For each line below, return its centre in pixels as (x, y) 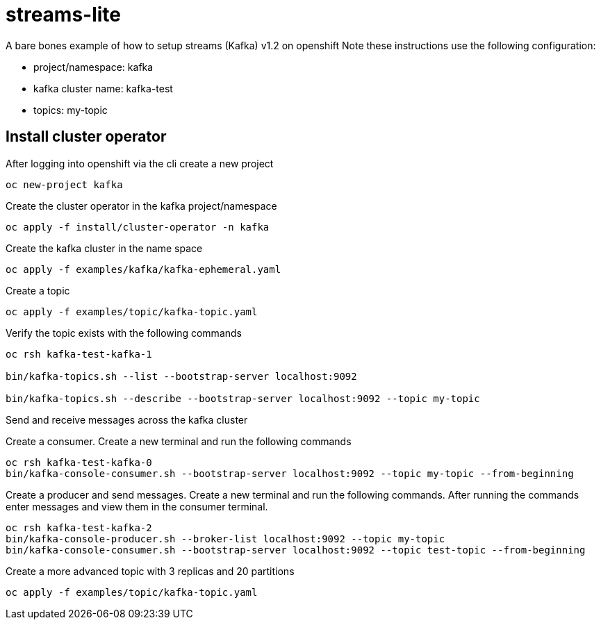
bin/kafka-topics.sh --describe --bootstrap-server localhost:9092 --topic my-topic (243, 398)
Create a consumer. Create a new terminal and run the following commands (179, 441)
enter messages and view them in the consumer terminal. (137, 506)
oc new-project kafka (64, 184)
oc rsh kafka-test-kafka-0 (79, 462)
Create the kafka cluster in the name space (104, 248)
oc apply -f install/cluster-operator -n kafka (138, 227)
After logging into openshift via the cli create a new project (140, 163)
